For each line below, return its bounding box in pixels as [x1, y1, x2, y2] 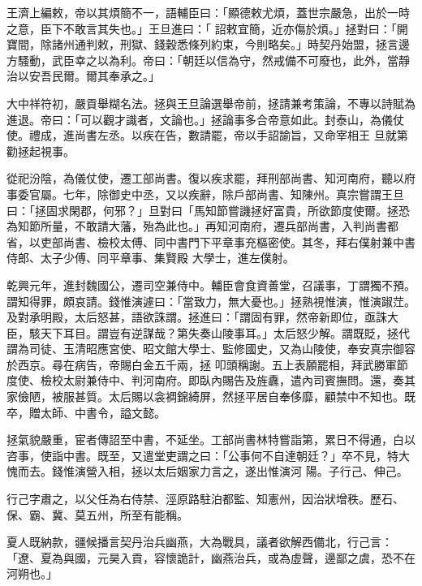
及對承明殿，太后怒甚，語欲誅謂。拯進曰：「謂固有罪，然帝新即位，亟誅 [6, 308, 387, 325]
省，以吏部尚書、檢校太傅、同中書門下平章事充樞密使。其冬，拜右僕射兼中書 [6, 233, 416, 250]
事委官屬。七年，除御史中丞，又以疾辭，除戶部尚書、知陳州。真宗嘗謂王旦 [6, 185, 404, 202]
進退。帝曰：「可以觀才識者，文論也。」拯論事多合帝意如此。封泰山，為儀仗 [6, 110, 404, 127]
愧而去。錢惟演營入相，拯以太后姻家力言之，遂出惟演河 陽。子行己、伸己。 [6, 463, 408, 480]
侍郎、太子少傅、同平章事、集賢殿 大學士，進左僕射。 [6, 249, 295, 266]
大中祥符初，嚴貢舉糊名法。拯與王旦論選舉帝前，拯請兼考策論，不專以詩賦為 [6, 94, 416, 111]
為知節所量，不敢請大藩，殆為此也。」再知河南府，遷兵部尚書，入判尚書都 [6, 218, 398, 235]
